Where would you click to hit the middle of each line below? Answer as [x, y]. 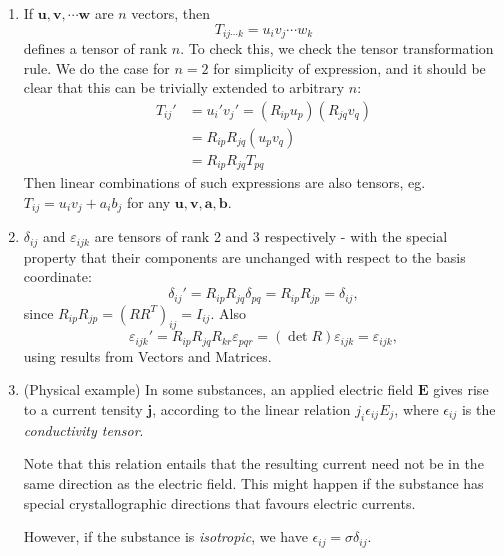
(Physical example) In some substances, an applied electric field [218, 389]
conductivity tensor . [83, 429]
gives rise [461, 389]
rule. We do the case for [96, 67]
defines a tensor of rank [95, 48]
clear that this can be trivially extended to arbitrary [184, 87]
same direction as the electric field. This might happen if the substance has [253, 482]
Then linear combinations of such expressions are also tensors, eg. [224, 182]
